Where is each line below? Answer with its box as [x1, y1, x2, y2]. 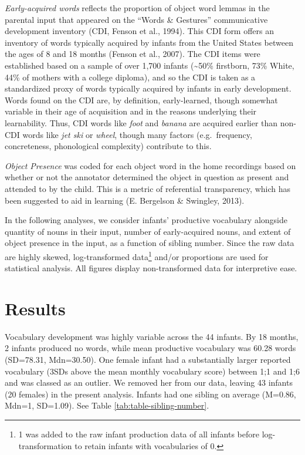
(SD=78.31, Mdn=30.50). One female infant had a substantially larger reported [5, 353, 291, 366]
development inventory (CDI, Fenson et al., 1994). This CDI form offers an [5, 25, 274, 37]
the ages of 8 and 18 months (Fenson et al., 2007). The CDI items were [5, 48, 260, 60]
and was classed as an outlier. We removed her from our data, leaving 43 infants [5, 376, 293, 389]
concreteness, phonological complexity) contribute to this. [5, 140, 212, 152]
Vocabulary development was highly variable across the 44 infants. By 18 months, [5, 330, 299, 342]
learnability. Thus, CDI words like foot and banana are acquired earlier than [5, 116, 278, 129]
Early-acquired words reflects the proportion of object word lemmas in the [5, 2, 270, 14]
